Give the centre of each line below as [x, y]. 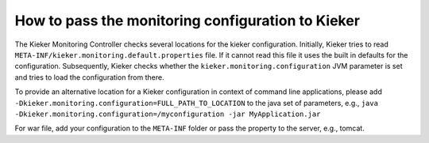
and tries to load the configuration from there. [89, 77]
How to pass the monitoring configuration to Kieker [187, 21]
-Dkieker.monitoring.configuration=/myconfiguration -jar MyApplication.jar [168, 114]
